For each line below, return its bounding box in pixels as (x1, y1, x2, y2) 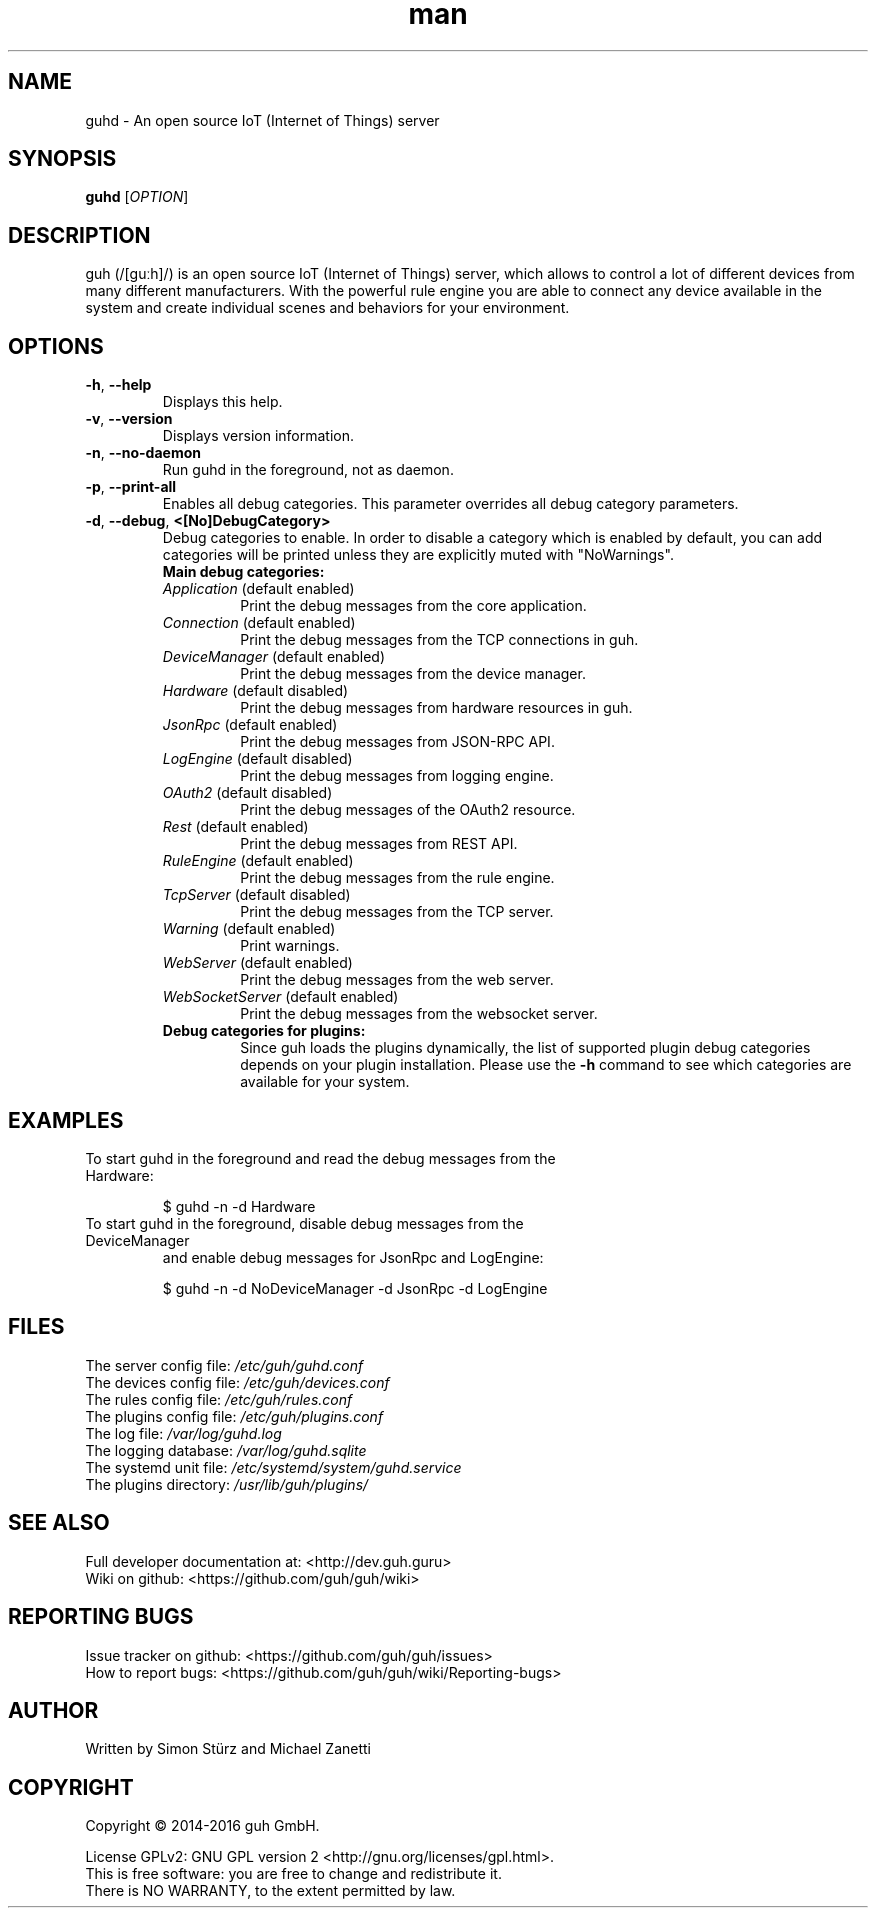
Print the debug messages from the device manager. (240, 665, 586, 683)
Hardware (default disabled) (162, 682, 349, 700)
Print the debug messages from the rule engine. (240, 869, 555, 887)
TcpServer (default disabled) (162, 886, 351, 904)
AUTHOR (8, 1697, 99, 1723)
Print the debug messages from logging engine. (240, 767, 554, 785)
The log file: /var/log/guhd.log (85, 1424, 282, 1442)
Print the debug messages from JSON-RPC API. (240, 733, 555, 751)
